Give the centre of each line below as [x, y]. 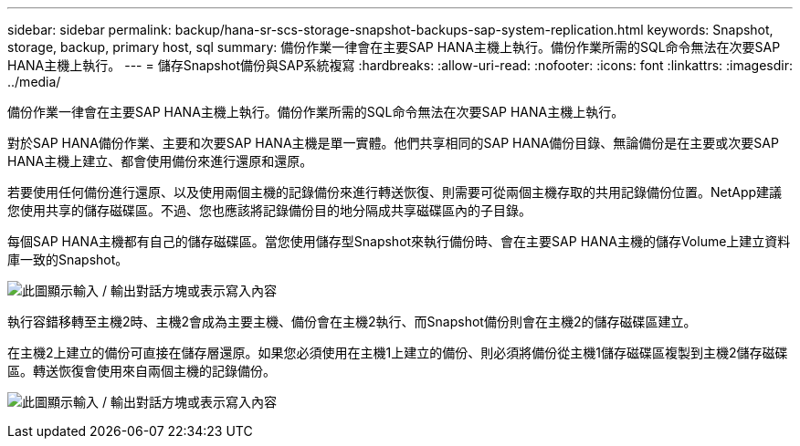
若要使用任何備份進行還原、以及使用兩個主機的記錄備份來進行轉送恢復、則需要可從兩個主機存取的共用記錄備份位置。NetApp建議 [395, 192]
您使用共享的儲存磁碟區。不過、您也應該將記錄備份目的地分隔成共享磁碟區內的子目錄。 [269, 210]
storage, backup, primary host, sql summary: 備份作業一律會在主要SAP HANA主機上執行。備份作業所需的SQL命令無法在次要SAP [394, 47]
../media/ [34, 82]
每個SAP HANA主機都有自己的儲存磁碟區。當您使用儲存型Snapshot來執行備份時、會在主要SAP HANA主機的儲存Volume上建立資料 [399, 241]
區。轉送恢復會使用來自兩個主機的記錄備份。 [142, 371]
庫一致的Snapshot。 [68, 259]
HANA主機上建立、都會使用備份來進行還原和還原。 [160, 161]
